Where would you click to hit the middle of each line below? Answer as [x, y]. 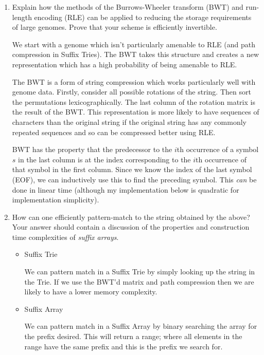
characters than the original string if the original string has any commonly [129, 122]
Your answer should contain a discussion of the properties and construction [131, 227]
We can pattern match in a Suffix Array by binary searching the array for [141, 326]
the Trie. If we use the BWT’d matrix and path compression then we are [139, 281]
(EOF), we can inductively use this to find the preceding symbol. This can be [134, 179]
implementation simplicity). [56, 200]
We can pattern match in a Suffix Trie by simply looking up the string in [140, 272]
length [22, 17]
